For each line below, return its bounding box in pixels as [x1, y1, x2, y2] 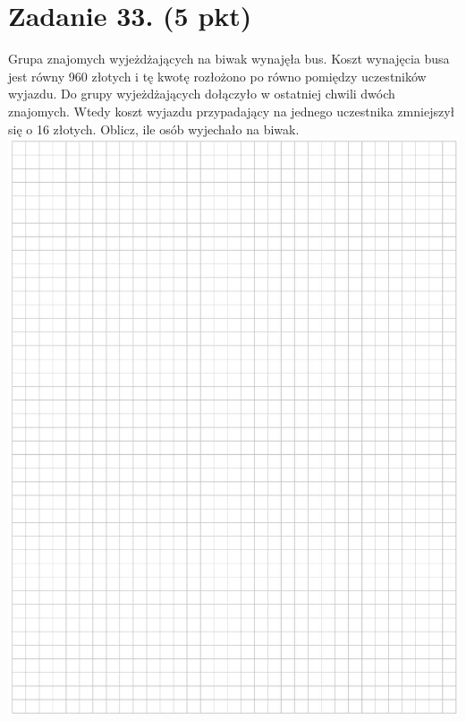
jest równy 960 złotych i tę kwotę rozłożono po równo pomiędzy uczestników [8, 66, 427, 85]
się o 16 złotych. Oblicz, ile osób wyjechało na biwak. [8, 119, 300, 138]
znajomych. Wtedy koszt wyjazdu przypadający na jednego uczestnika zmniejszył [8, 101, 455, 120]
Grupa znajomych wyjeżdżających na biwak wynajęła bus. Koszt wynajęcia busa [8, 49, 450, 68]
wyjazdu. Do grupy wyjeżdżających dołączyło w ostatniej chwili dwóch [8, 84, 395, 103]
